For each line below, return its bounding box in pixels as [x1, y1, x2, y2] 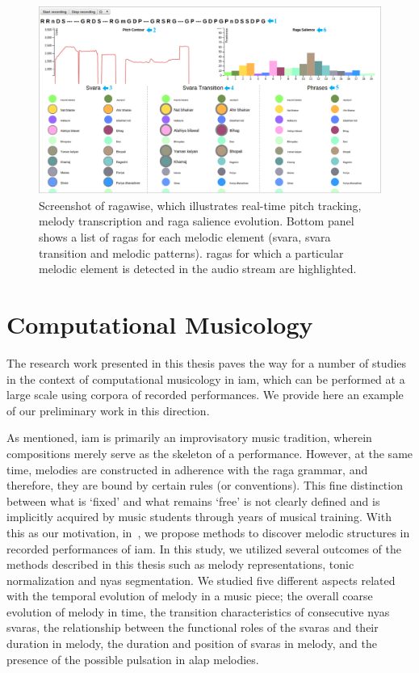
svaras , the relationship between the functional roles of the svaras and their [6, 619, 379, 636]
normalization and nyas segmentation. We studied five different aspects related [6, 571, 396, 588]
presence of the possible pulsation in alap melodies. [6, 650, 259, 667]
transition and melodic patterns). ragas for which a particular [39, 244, 344, 261]
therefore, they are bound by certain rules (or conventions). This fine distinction [6, 477, 403, 494]
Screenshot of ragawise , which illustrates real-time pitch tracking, [39, 196, 362, 213]
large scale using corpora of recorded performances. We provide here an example [6, 386, 404, 403]
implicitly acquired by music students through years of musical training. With [6, 508, 392, 525]
